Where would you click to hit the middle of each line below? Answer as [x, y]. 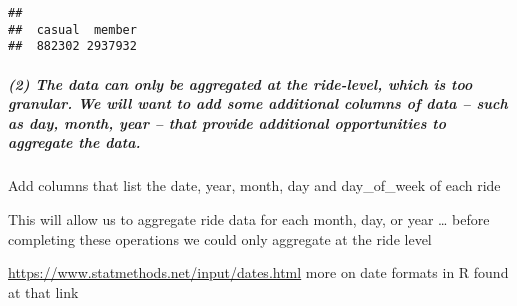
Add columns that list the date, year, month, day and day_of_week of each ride [254, 185]
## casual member [72, 29]
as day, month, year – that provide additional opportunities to [227, 122]
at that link [43, 291]
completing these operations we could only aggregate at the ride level [220, 238]
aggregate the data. [74, 142]
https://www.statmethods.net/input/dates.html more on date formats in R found [258, 272]
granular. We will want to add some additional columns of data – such [258, 103]
